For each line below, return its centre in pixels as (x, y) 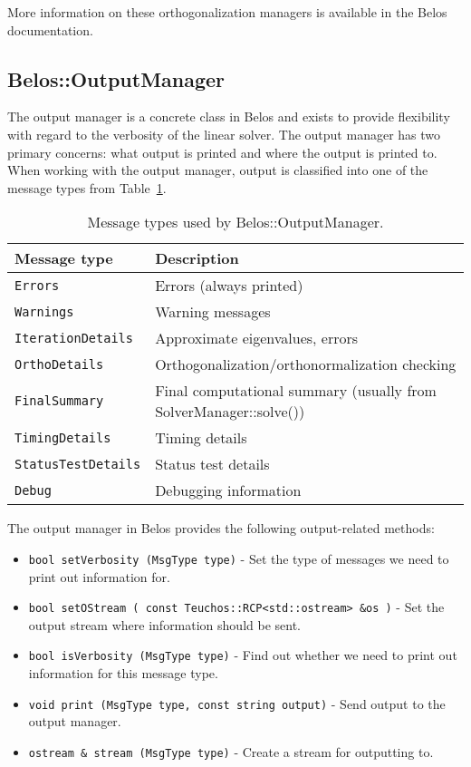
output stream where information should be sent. (164, 624)
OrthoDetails (59, 364)
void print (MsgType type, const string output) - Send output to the (237, 703)
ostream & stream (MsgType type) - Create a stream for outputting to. (231, 751)
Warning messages (213, 312)
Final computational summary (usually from (296, 391)
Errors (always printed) (229, 286)
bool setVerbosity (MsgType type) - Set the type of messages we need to (239, 558)
